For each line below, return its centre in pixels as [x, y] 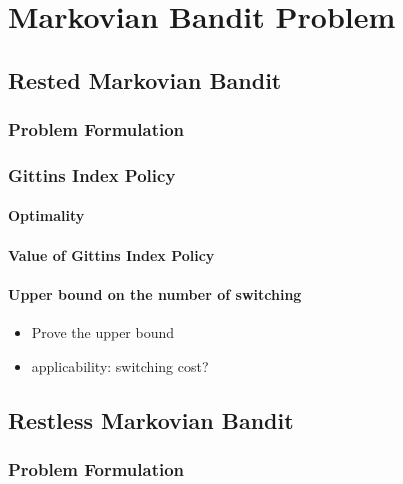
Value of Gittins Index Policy [111, 254]
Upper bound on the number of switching [155, 293]
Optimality [46, 215]
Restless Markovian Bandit [151, 419]
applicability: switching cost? [120, 365]
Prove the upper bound [103, 332]
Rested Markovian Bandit [145, 79]
